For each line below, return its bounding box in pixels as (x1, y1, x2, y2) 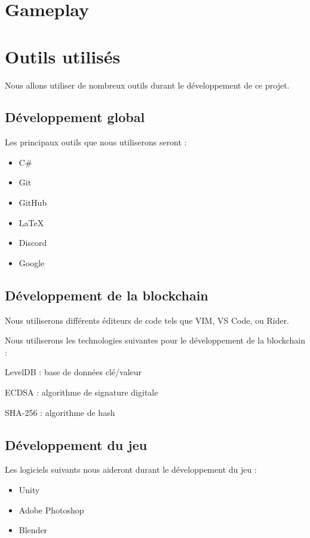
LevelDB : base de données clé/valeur (5, 366, 142, 378)
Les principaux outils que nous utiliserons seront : (5, 136, 187, 148)
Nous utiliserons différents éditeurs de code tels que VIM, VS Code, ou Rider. (5, 314, 290, 326)
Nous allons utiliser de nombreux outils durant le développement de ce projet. (5, 78, 290, 91)
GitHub (19, 196, 47, 209)
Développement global (5, 108, 145, 126)
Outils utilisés (5, 44, 121, 68)
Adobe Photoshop (19, 503, 84, 516)
